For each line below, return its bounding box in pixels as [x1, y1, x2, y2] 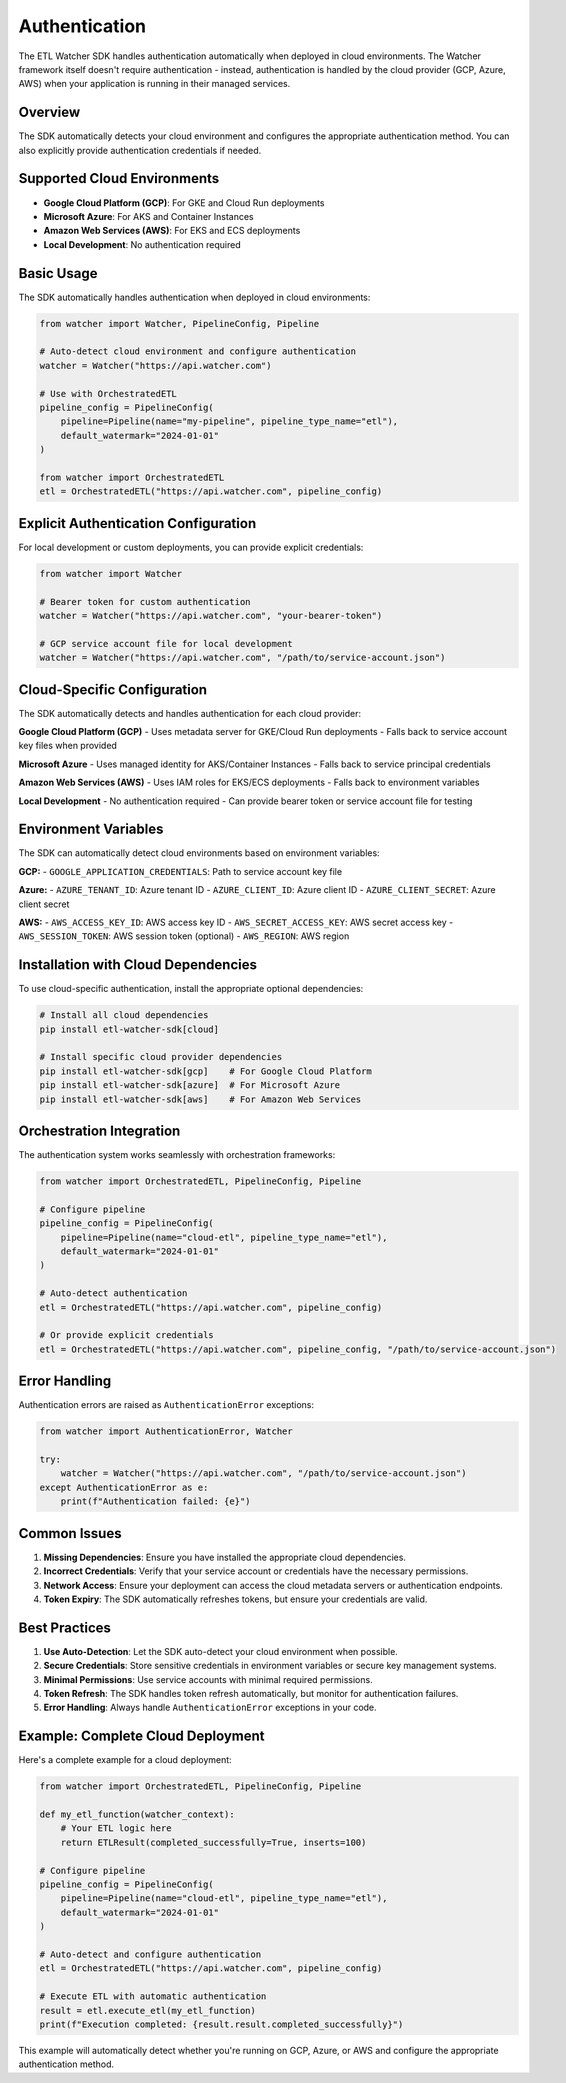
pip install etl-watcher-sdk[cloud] [39, 1023, 220, 1035]
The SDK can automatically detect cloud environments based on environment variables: [18, 847, 380, 859]
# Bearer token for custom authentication [39, 596, 251, 607]
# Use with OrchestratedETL [39, 388, 177, 399]
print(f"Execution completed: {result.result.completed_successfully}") [39, 2018, 404, 2030]
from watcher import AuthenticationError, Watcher [39, 1426, 294, 1437]
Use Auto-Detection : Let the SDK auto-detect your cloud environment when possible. [43, 1645, 399, 1657]
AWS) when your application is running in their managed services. [18, 78, 291, 90]
